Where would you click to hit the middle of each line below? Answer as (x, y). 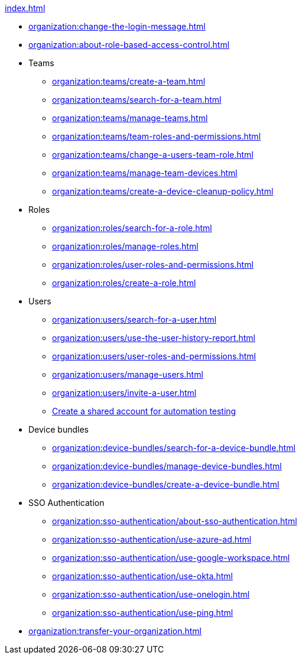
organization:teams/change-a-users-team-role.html (153, 155)
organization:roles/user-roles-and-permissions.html (153, 264)
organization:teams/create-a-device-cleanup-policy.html (163, 191)
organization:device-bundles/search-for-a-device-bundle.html (174, 448)
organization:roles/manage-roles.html (125, 246)
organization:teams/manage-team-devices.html (145, 173)
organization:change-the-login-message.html (117, 26)
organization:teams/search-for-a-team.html (137, 100)
